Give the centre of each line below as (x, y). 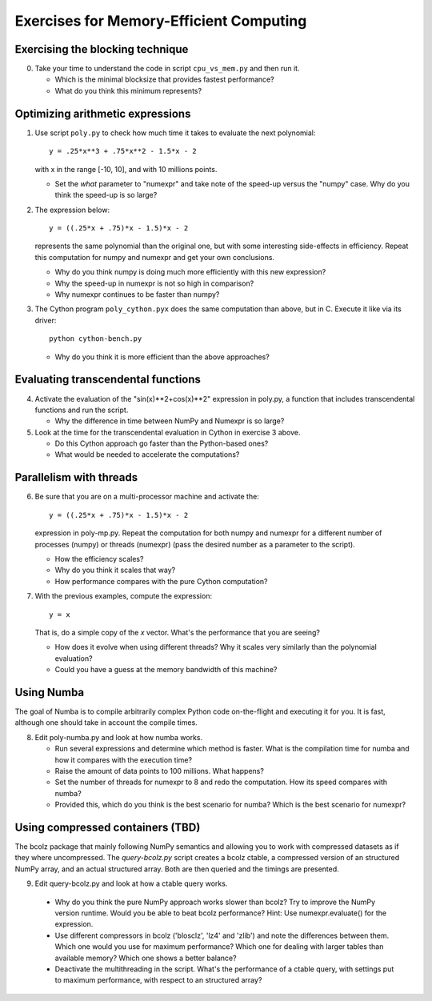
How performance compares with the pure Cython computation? (161, 581)
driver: (46, 320)
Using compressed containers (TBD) (108, 827)
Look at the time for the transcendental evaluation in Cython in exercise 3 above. (168, 432)
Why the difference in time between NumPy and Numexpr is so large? (170, 421)
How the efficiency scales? (99, 559)
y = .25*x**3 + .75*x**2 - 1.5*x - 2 (123, 151)
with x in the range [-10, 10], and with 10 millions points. (126, 169)
